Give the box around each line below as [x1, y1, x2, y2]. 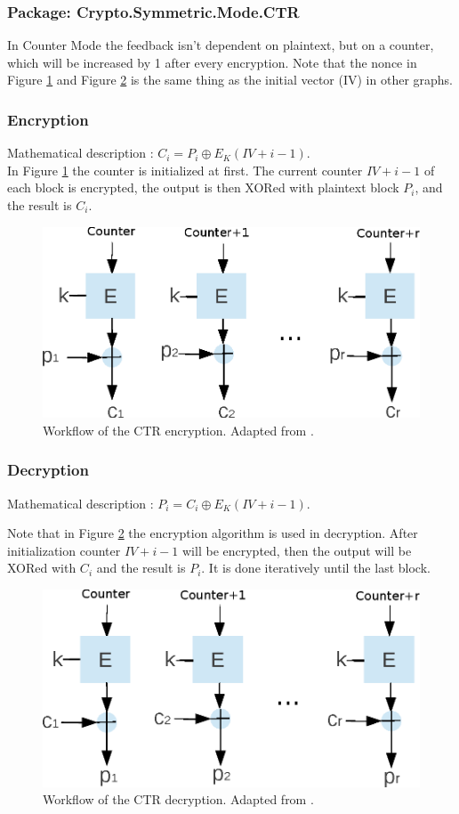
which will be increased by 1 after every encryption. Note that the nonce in [7, 53, 417, 71]
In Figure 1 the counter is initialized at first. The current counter [7, 160, 363, 179]
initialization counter [7, 541, 121, 559]
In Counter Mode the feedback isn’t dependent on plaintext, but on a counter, [7, 36, 434, 54]
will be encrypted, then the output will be [182, 541, 412, 559]
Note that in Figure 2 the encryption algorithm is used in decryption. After [7, 524, 418, 542]
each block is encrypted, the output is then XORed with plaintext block [7, 178, 399, 197]
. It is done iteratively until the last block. [201, 558, 431, 577]
